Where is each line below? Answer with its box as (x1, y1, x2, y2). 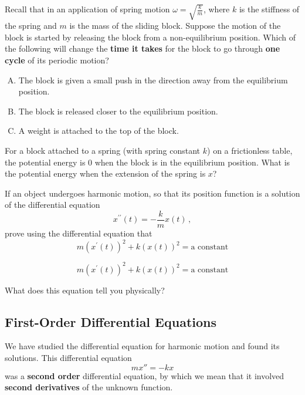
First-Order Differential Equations (5, 312, 217, 330)
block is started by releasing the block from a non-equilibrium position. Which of (5, 31, 296, 43)
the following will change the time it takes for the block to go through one (5, 42, 280, 55)
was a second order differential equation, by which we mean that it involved (5, 369, 284, 382)
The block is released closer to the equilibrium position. (18, 104, 218, 117)
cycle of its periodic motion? (5, 54, 109, 66)
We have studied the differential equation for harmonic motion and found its (5, 340, 280, 352)
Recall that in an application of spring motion (5, 3, 170, 15)
